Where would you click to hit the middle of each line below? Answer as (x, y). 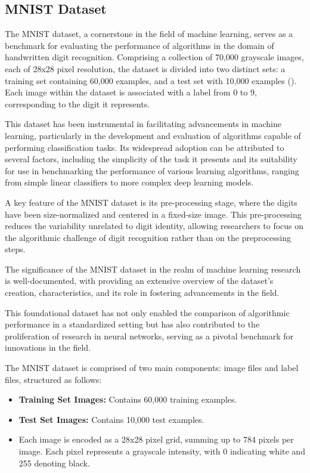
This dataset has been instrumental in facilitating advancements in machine (143, 124)
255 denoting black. (54, 463)
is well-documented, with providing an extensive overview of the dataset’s (139, 281)
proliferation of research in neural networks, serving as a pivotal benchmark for (149, 336)
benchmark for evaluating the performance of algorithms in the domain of (139, 45)
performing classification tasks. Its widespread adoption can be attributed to (145, 147)
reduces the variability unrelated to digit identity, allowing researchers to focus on (154, 226)
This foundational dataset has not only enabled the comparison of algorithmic (147, 312)
